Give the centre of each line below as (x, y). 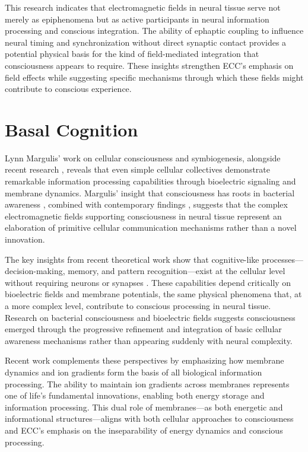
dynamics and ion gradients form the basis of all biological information (134, 372)
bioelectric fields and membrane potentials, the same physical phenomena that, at (153, 294)
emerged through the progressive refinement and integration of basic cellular (143, 329)
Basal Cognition (72, 129)
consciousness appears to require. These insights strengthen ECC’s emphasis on (149, 65)
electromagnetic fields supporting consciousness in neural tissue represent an (143, 216)
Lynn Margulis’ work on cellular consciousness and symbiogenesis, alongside (143, 157)
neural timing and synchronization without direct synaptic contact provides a (146, 42)
